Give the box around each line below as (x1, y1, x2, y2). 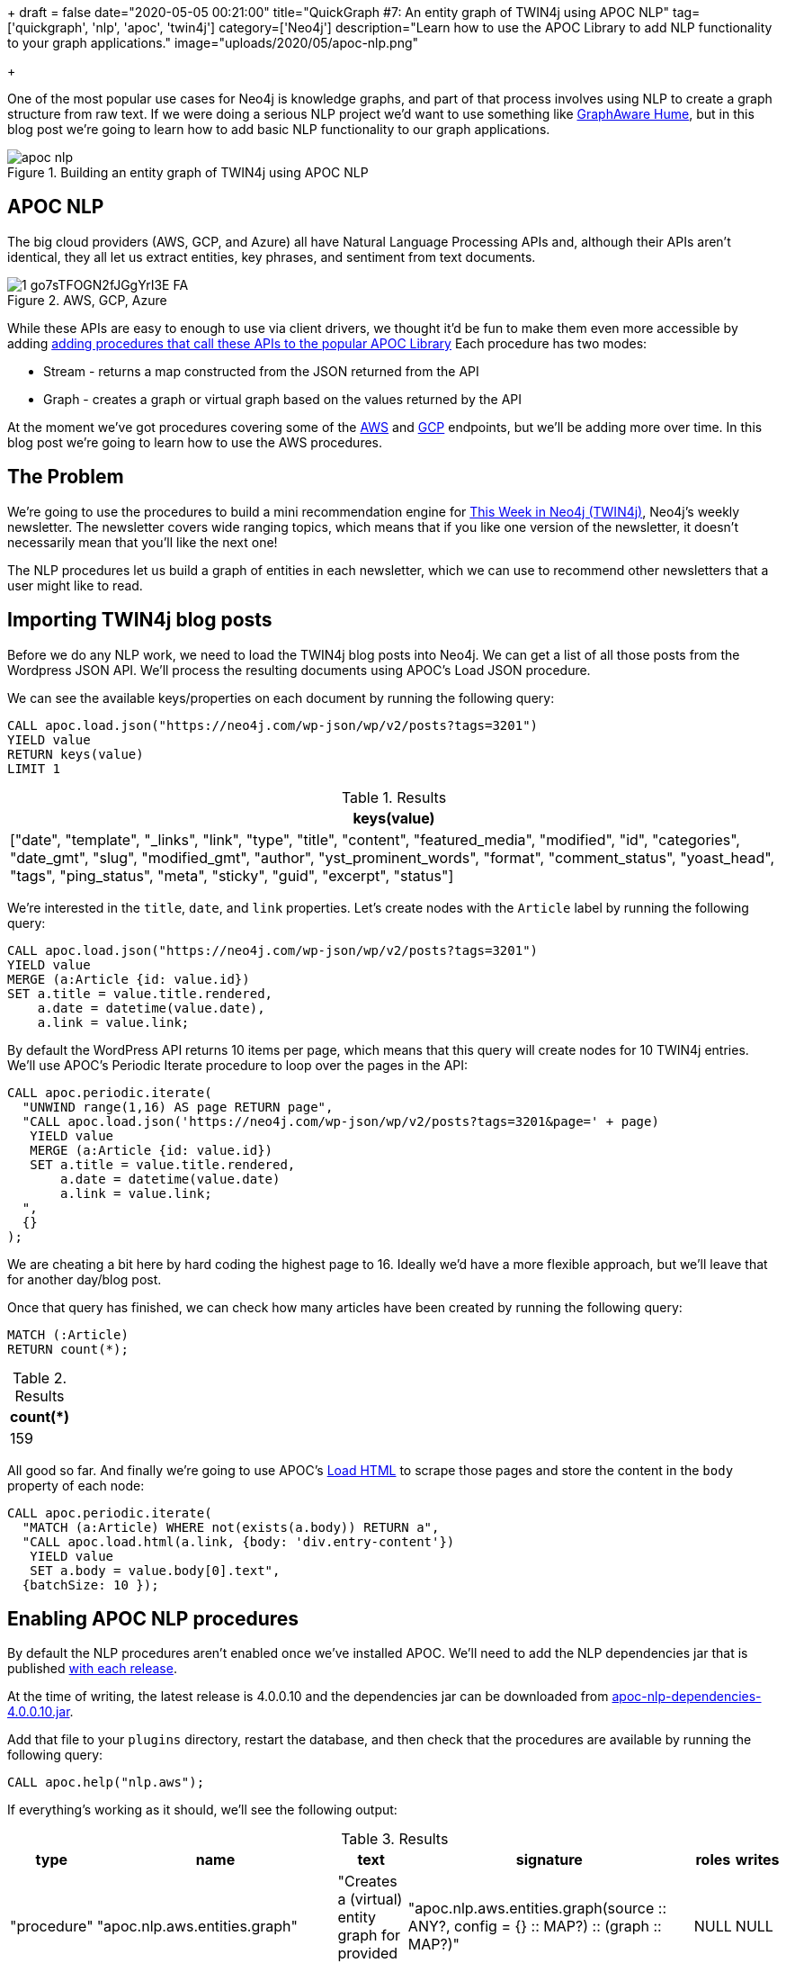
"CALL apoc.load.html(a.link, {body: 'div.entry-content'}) (22, 1534, 455, 1549)
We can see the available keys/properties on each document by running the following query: (7, 689, 555, 706)
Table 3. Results (341, 1830, 449, 1849)
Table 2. (13, 1368, 67, 1387)
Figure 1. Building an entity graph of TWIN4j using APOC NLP (7, 165, 369, 180)
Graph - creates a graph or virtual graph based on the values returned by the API (43, 391, 523, 407)
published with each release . (7, 1661, 177, 1677)
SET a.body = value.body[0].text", (30, 1562, 281, 1578)
